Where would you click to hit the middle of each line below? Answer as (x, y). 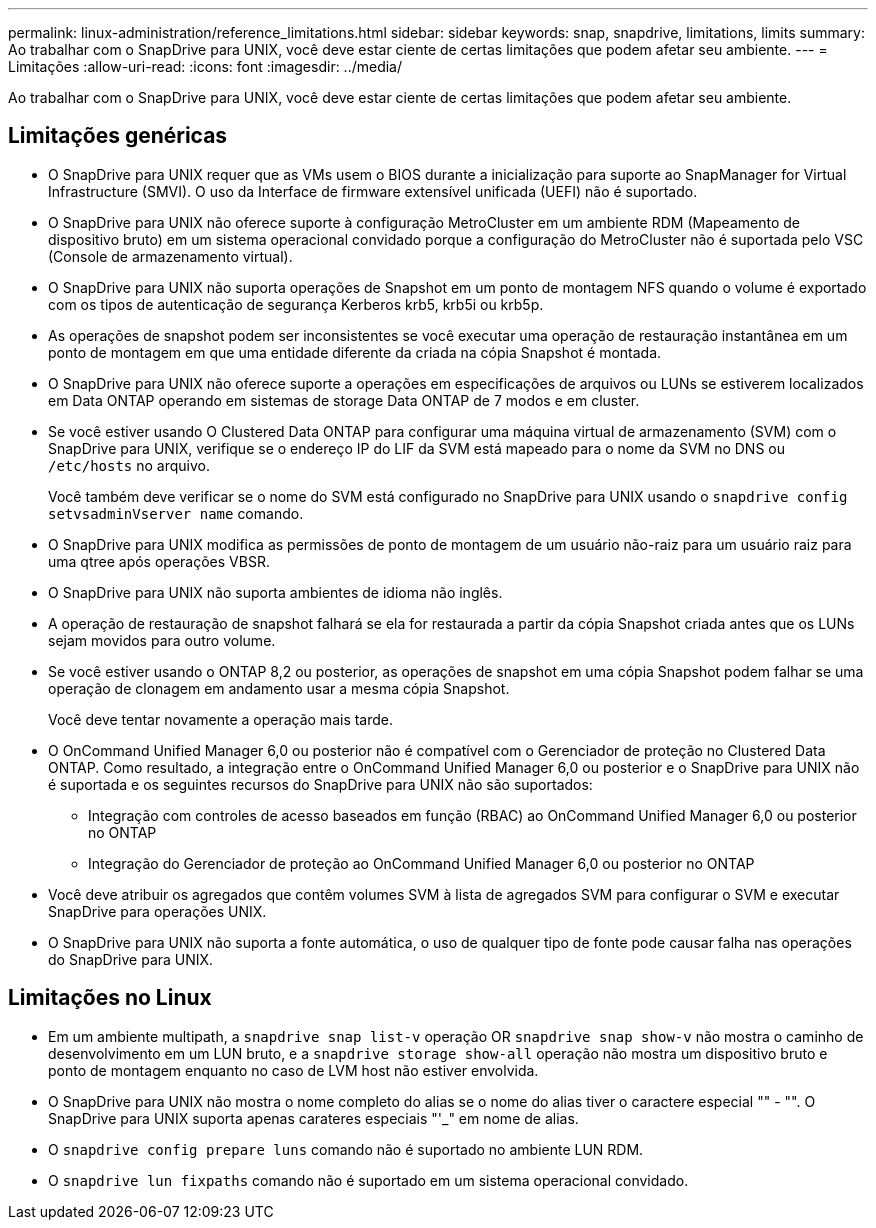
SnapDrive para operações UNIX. (157, 911)
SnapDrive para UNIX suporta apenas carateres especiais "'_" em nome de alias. (313, 1118)
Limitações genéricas (118, 136)
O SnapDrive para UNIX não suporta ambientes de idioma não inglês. (275, 592)
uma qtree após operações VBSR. (159, 561)
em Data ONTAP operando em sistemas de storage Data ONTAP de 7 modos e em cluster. (344, 400)
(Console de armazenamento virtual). (170, 256)
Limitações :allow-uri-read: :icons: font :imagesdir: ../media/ (205, 66)
